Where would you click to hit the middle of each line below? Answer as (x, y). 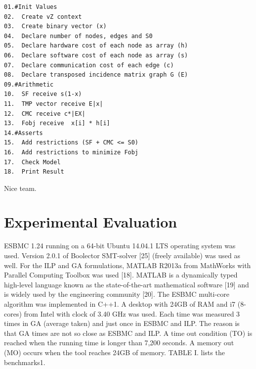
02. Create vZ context (43, 17)
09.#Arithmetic (29, 84)
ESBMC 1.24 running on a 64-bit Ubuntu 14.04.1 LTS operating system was (120, 246)
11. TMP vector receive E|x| (54, 104)
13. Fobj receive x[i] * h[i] (57, 123)
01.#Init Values (31, 7)
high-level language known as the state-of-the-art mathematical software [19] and (127, 284)
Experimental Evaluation (91, 222)
